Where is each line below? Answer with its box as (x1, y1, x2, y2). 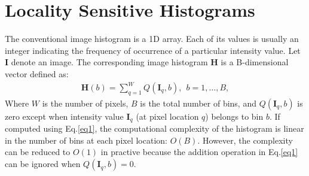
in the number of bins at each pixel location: (5, 133, 167, 146)
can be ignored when (5, 157, 81, 170)
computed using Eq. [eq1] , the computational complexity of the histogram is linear (5, 122, 304, 135)
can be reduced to (5, 145, 71, 158)
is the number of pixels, (42, 96, 129, 109)
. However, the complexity (197, 133, 293, 146)
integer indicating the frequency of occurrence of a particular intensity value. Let (5, 44, 301, 56)
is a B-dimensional (221, 56, 289, 68)
